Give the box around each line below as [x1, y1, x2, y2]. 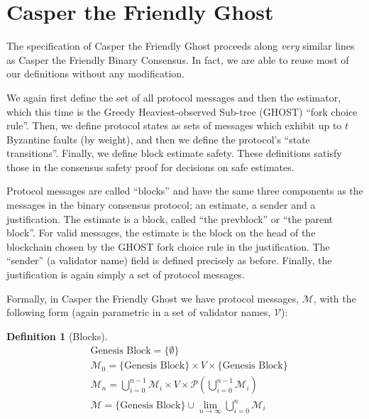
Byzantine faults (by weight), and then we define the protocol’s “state [6, 131, 310, 146]
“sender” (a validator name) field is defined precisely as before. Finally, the [6, 253, 332, 268]
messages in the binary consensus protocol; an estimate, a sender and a [6, 197, 316, 212]
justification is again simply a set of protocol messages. [6, 267, 245, 282]
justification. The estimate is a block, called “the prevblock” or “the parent [6, 211, 333, 226]
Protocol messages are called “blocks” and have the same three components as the [6, 183, 363, 198]
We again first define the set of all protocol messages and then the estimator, [6, 89, 341, 104]
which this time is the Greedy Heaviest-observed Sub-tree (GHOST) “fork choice [6, 104, 358, 119]
